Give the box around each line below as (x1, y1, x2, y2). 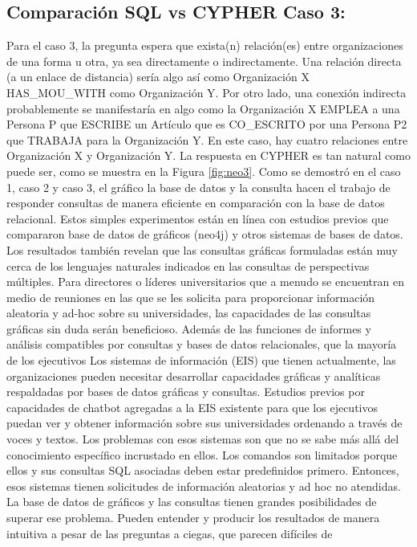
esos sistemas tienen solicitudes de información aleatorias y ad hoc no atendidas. (6, 477, 401, 494)
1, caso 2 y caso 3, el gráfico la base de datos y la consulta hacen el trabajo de (6, 178, 391, 195)
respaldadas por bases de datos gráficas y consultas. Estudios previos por (6, 383, 365, 400)
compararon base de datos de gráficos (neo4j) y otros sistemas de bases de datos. (6, 226, 403, 243)
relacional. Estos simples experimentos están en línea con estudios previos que (6, 210, 389, 227)
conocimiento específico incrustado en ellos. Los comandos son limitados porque (6, 446, 398, 463)
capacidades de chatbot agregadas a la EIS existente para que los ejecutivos (6, 398, 379, 415)
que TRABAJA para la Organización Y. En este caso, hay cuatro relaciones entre (6, 131, 408, 148)
